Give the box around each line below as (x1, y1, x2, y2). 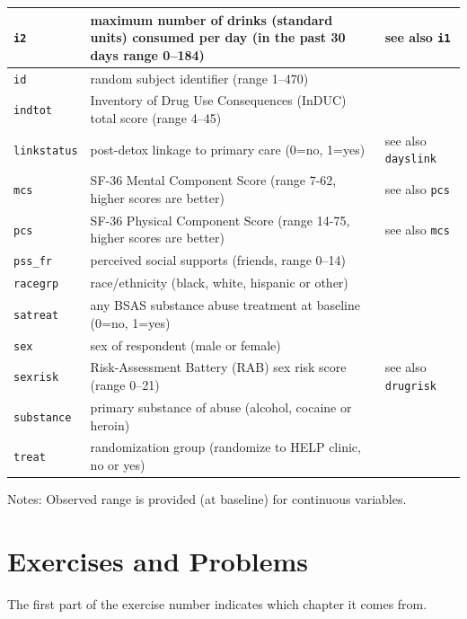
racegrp (13, 278, 59, 291)
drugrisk (384, 380, 436, 393)
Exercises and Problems (7, 542, 308, 579)
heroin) (90, 415, 130, 434)
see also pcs (384, 180, 450, 199)
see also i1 (384, 28, 451, 47)
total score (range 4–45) (90, 109, 222, 128)
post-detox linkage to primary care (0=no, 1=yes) (90, 139, 366, 158)
